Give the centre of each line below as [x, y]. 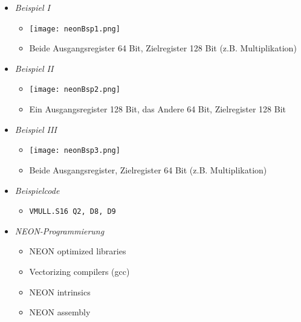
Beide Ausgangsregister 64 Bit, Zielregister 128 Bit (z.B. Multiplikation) [163, 48]
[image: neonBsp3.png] [75, 151]
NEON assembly [60, 312]
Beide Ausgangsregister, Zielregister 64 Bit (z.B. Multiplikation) [148, 169]
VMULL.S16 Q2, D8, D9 [73, 212]
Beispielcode [37, 190]
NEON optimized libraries [78, 251]
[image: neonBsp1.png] [75, 29]
